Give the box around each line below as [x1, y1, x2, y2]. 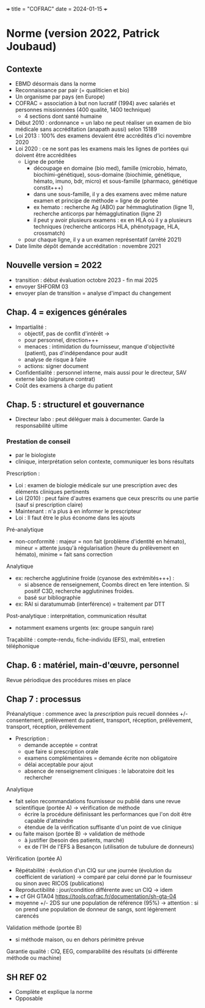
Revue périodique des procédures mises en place [6, 676, 131, 683]
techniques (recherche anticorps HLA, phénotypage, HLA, [33, 223, 180, 230]
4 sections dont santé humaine [24, 112, 103, 120]
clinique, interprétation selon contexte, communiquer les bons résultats [15, 458, 195, 465]
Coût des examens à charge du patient [15, 381, 113, 389]
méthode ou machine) [6, 954, 62, 962]
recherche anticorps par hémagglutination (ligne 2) [33, 210, 162, 217]
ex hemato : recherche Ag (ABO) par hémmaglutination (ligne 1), [33, 204, 195, 210]
